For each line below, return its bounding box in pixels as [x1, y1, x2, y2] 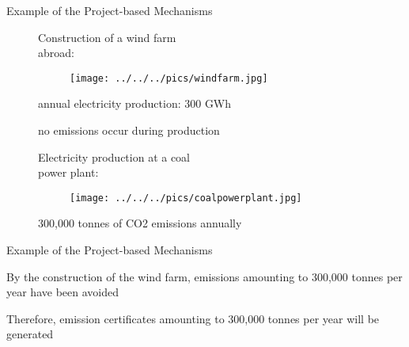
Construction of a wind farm [38, 29, 176, 45]
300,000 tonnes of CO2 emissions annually [38, 215, 242, 231]
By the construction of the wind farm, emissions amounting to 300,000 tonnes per [6, 268, 403, 284]
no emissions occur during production [38, 122, 220, 139]
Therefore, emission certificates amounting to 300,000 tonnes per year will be [6, 310, 380, 326]
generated [6, 326, 54, 342]
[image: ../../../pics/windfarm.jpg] [70, 72, 268, 84]
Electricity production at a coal [38, 148, 191, 165]
